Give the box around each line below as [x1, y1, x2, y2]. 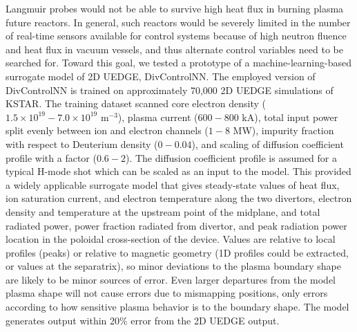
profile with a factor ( [6, 150, 97, 165]
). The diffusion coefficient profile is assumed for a [125, 150, 337, 165]
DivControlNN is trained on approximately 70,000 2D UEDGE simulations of [6, 82, 334, 97]
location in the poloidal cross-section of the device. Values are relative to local [6, 232, 336, 246]
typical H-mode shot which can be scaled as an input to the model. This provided [6, 164, 351, 178]
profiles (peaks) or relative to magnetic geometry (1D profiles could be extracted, [6, 245, 349, 259]
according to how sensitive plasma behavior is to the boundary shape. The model [6, 299, 349, 314]
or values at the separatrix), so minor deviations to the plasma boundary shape [6, 259, 342, 273]
